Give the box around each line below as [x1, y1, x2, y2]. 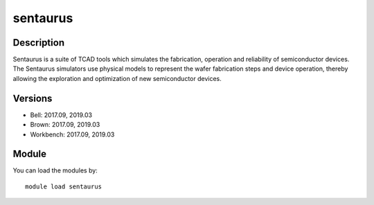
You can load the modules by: [12, 166, 98, 175]
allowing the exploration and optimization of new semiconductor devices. [12, 74, 222, 82]
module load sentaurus [25, 182, 103, 190]
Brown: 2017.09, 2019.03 [30, 121, 100, 129]
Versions [12, 92, 53, 104]
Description [12, 37, 65, 48]
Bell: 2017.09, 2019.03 [30, 111, 93, 119]
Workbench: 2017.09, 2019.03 [30, 130, 115, 139]
